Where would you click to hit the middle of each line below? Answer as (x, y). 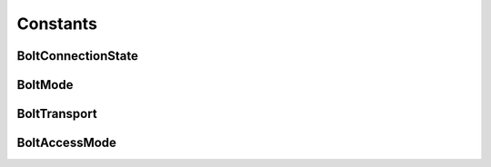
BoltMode (45, 85)
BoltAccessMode (67, 143)
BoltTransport (57, 114)
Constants (57, 24)
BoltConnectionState (77, 56)
